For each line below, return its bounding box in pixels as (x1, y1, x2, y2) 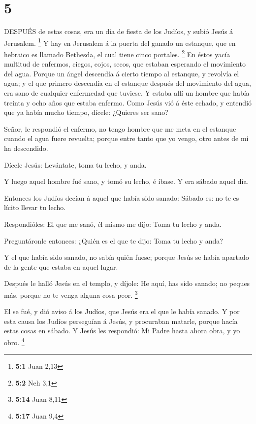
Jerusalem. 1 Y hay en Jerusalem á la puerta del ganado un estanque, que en (4, 36, 236, 48)
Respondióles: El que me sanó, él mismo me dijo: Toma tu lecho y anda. (4, 218, 222, 229)
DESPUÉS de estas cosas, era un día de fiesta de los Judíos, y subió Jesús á (4, 26, 233, 36)
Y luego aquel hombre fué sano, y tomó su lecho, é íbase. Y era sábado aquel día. (4, 176, 249, 186)
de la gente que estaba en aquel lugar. (4, 261, 118, 272)
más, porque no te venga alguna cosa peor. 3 (4, 288, 138, 300)
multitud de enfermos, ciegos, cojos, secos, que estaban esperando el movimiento (4, 59, 246, 69)
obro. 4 (4, 335, 25, 347)
